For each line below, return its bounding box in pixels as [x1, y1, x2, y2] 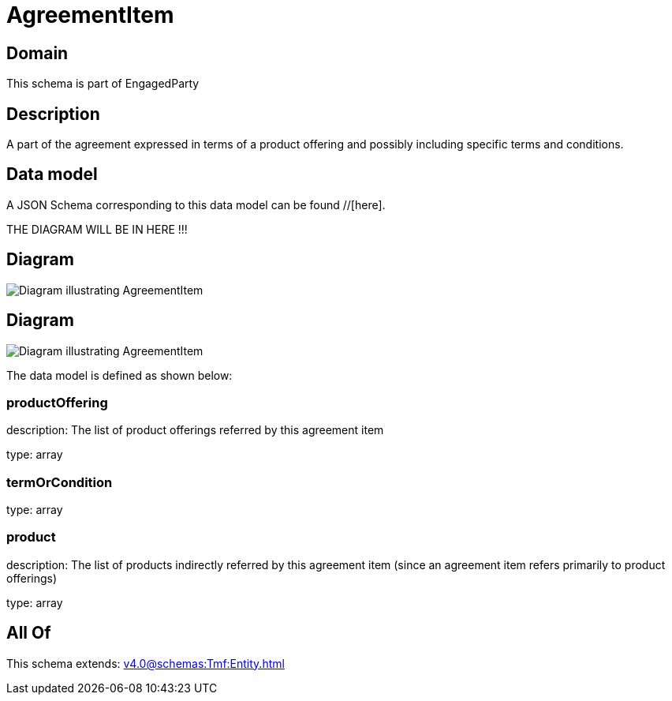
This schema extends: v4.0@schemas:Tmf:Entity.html [6, 656, 285, 670]
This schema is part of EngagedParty [6, 77, 200, 91]
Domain [6, 43, 69, 63]
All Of [6, 623, 51, 643]
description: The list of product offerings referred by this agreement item [6, 423, 384, 437]
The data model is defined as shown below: [6, 368, 233, 382]
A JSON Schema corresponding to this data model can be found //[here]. [6, 197, 386, 212]
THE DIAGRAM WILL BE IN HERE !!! [6, 222, 188, 236]
